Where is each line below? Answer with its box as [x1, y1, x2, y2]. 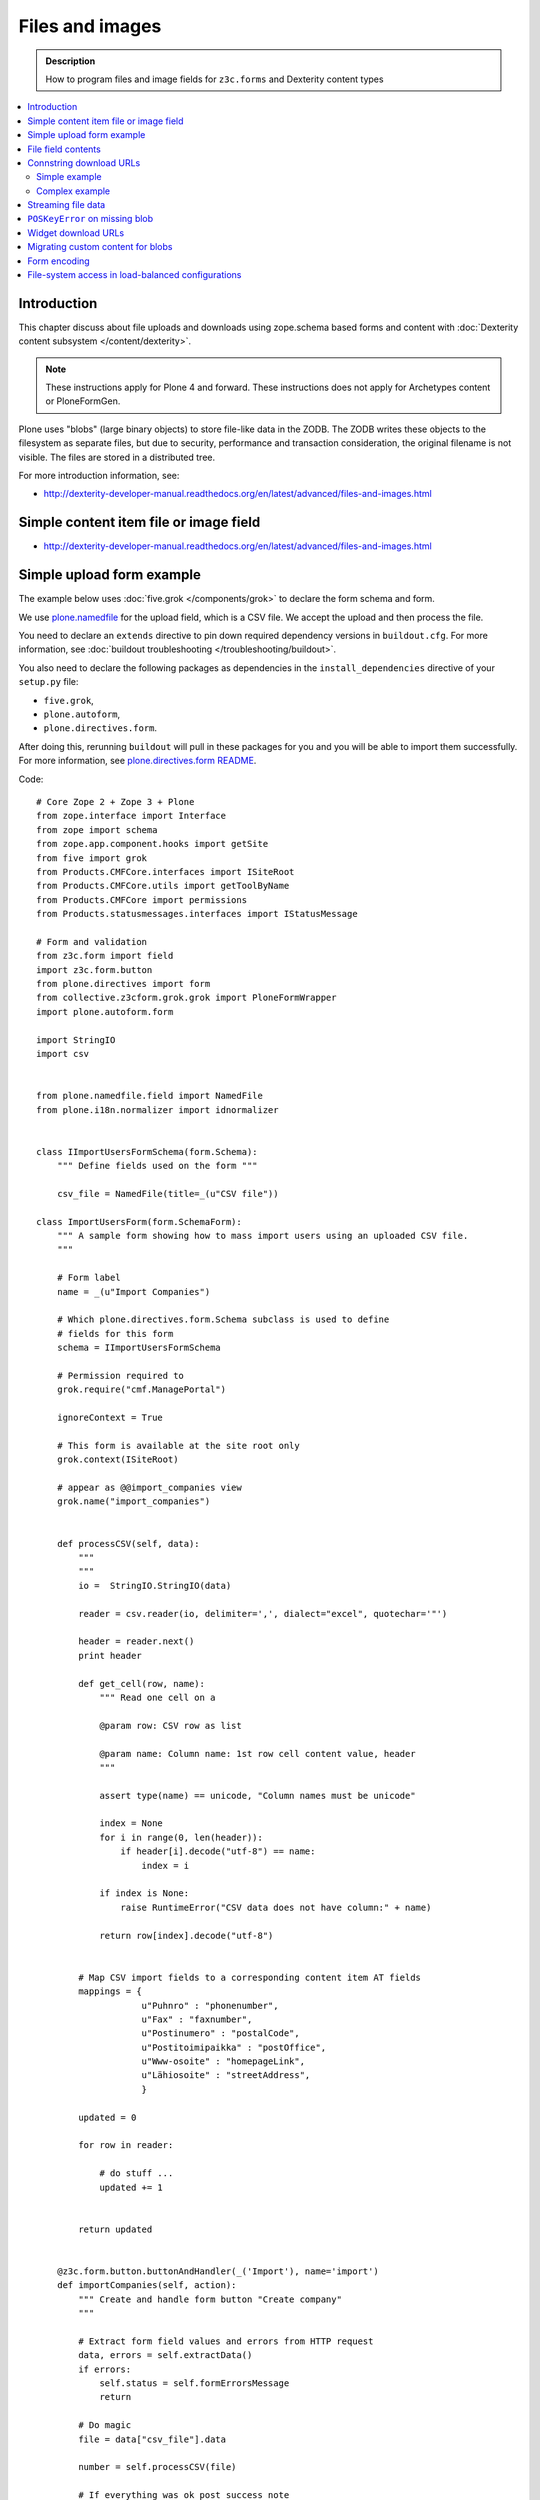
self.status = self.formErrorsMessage [99, 2378, 290, 2389]
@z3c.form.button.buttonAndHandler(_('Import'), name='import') [56, 2265, 379, 2277]
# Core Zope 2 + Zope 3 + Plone [36, 796, 195, 807]
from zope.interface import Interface [36, 810, 227, 822]
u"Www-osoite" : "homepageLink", [141, 2056, 305, 2067]
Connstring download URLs [27, 156, 141, 169]
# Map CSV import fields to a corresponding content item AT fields [78, 1971, 422, 1983]
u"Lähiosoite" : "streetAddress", [141, 2070, 311, 2081]
